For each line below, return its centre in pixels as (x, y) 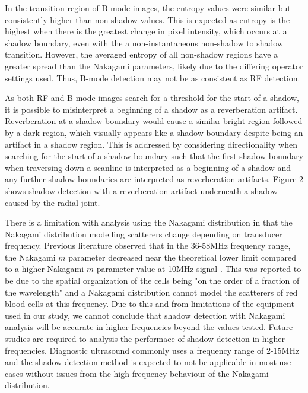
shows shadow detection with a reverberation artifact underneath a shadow (141, 190)
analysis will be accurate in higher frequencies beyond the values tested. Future (149, 327)
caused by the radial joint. (53, 202)
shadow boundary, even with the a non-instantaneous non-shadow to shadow (144, 42)
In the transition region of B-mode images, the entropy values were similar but (148, 8)
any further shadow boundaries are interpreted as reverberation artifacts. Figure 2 (154, 179)
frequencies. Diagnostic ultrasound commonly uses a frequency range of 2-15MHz (152, 350)
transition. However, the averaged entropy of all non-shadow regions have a (142, 54)
